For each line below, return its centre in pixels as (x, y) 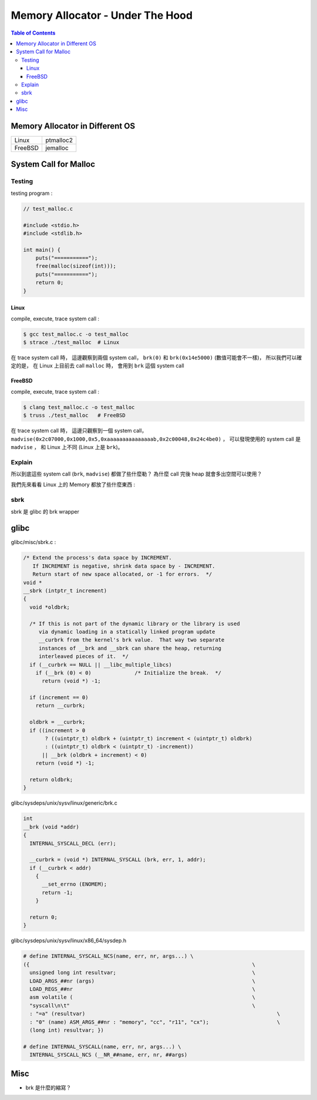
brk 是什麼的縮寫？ (48, 1087)
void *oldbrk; (50, 607)
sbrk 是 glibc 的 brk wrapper (45, 511)
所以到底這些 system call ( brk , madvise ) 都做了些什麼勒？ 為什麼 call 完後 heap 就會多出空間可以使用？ (136, 474)
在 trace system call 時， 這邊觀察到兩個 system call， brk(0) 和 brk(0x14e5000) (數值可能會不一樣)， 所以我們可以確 (156, 357)
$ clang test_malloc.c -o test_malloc (79, 407)
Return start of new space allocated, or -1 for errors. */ (122, 574)
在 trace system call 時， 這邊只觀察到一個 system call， (79, 431)
